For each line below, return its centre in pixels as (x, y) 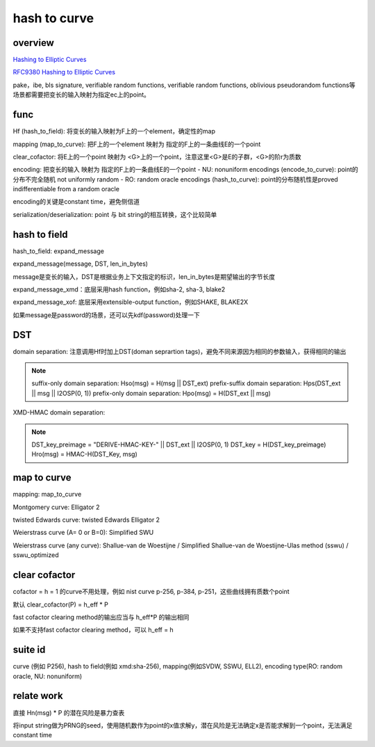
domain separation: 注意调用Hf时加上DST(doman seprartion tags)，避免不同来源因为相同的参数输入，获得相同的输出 (180, 351)
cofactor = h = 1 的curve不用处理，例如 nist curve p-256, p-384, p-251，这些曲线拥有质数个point (151, 592)
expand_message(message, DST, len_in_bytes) (81, 264)
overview (34, 43)
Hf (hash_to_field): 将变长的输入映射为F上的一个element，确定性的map (114, 131)
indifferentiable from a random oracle (66, 189)
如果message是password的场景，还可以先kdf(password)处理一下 (107, 315)
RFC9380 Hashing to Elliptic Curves (64, 72)
